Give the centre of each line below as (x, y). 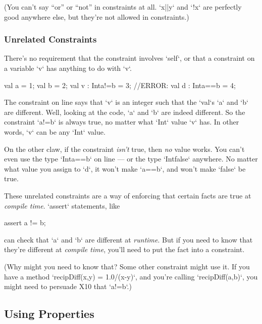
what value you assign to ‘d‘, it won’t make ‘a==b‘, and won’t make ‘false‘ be (125, 168)
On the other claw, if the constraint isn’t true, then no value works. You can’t (124, 149)
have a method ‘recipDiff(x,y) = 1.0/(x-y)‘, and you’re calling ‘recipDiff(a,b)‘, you (131, 276)
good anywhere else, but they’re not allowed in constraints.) (97, 16)
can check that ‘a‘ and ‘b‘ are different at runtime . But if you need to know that (128, 239)
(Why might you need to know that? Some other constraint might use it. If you (127, 266)
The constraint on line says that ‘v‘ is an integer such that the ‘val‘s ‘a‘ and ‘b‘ (126, 102)
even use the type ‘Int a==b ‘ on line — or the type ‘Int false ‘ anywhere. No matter (131, 159)
